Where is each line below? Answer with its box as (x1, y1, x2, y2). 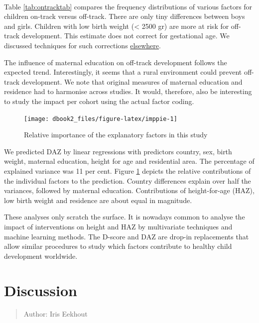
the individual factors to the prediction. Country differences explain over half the (4, 175, 251, 186)
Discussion (4, 280, 77, 300)
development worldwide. (4, 250, 78, 261)
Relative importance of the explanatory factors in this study (24, 129, 208, 140)
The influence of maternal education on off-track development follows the (4, 57, 227, 67)
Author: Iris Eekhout (23, 309, 88, 319)
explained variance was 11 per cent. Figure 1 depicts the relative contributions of (4, 165, 251, 176)
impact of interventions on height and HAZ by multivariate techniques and (4, 221, 233, 231)
